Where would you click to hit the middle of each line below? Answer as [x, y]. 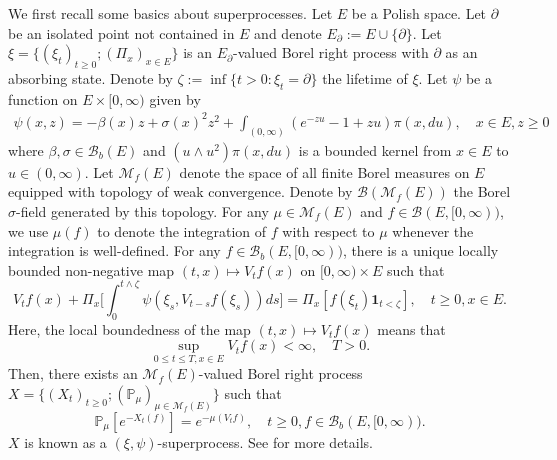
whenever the [433, 230]
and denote [288, 32]
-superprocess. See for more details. [265, 441]
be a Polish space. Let [419, 13]
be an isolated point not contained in [121, 32]
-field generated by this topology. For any [142, 210]
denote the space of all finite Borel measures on [324, 171]
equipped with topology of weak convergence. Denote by [180, 191]
